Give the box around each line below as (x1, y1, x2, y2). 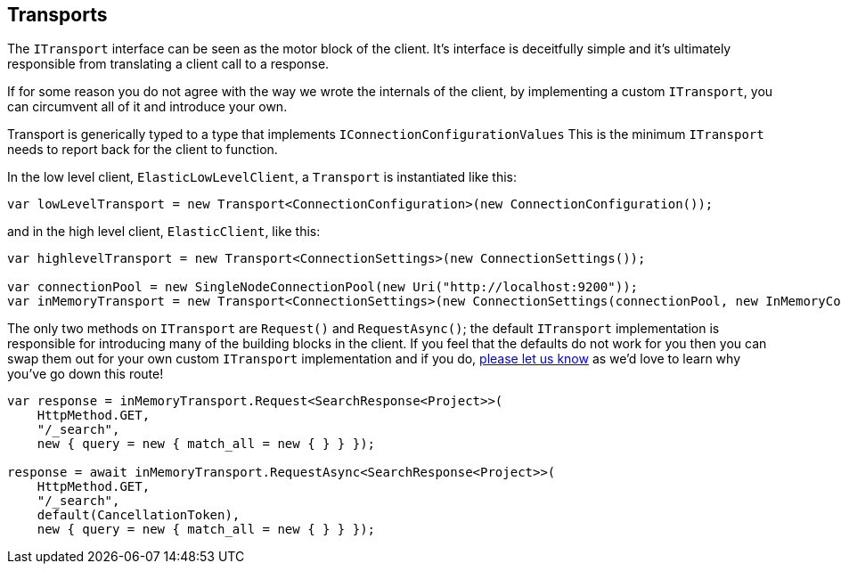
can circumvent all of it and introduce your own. (7, 99, 288, 115)
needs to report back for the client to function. (7, 142, 278, 158)
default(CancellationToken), (37, 508, 241, 523)
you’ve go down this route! (7, 366, 164, 382)
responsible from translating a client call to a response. (7, 56, 330, 72)
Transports (7, 4, 108, 26)
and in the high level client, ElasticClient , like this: (7, 224, 321, 240)
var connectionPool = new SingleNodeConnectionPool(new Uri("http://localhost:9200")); (7, 280, 639, 295)
